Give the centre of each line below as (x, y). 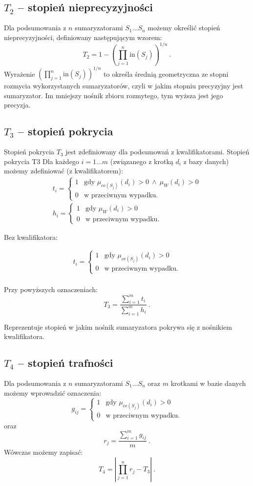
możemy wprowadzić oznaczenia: (53, 392)
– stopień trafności (65, 363)
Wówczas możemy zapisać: (43, 452)
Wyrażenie (20, 74)
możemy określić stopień (184, 28)
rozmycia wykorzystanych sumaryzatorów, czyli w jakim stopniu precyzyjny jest (124, 86)
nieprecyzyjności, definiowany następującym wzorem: (83, 37)
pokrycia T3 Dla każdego (42, 161)
